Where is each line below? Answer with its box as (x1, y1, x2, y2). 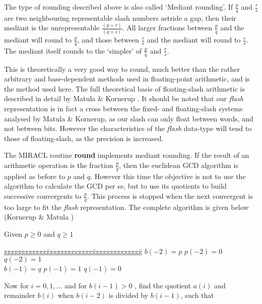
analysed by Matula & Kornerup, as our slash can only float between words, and (4, 113, 253, 123)
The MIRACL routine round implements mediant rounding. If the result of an (4, 150, 249, 160)
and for (64, 280, 87, 290)
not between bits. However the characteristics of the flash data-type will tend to (4, 123, 252, 134)
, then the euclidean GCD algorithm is (119, 160, 238, 170)
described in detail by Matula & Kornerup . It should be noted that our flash (4, 93, 244, 104)
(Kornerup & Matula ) (4, 211, 74, 222)
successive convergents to (4, 191, 81, 201)
